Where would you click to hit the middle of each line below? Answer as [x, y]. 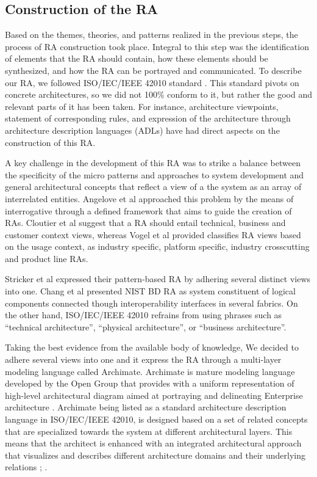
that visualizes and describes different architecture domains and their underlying [155, 455]
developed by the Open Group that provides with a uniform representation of [150, 383]
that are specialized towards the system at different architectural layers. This [149, 431]
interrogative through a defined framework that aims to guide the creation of [148, 210]
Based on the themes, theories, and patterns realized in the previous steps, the [151, 35]
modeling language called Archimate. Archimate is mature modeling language [150, 371]
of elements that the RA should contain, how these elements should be [137, 58]
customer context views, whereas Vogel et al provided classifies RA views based [153, 234]
